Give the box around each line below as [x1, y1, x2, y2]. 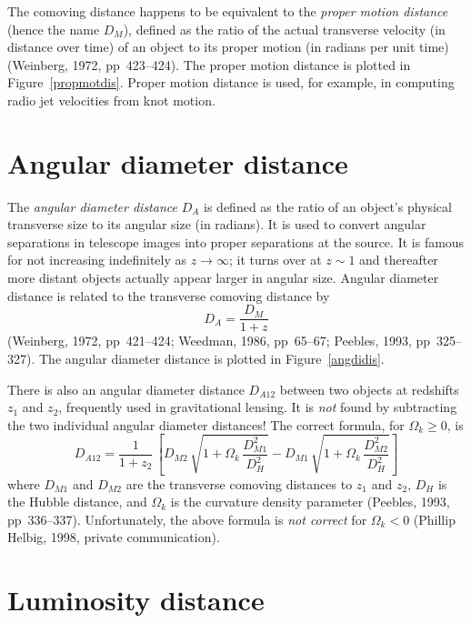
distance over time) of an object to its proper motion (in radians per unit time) [7, 37, 449, 56]
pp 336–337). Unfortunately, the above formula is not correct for [7, 509, 367, 528]
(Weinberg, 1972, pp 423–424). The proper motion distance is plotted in [7, 55, 411, 74]
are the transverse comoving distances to [125, 474, 353, 493]
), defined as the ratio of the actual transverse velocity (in [123, 19, 446, 38]
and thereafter [359, 250, 438, 269]
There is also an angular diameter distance [7, 379, 245, 398]
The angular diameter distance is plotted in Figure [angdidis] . [38, 348, 385, 367]
